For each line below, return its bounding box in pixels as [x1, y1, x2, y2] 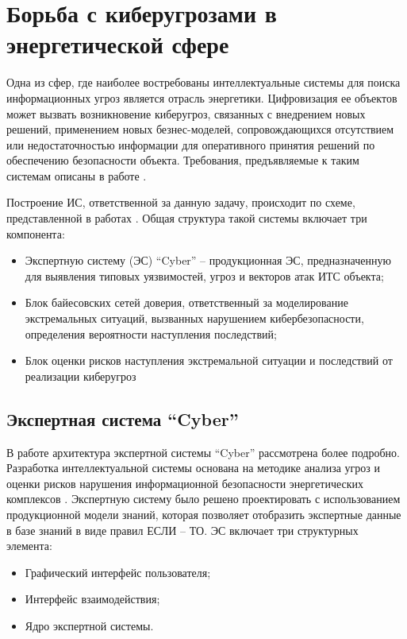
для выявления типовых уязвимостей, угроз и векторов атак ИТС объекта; [25, 267, 384, 284]
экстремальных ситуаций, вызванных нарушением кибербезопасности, [25, 310, 364, 327]
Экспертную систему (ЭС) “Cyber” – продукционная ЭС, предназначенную [25, 252, 391, 269]
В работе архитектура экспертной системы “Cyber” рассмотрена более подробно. [6, 443, 400, 460]
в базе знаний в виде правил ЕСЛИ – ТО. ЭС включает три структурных [6, 521, 359, 538]
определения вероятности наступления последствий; [25, 325, 277, 342]
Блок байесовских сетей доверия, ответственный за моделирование [25, 294, 348, 311]
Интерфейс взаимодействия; [25, 591, 160, 607]
